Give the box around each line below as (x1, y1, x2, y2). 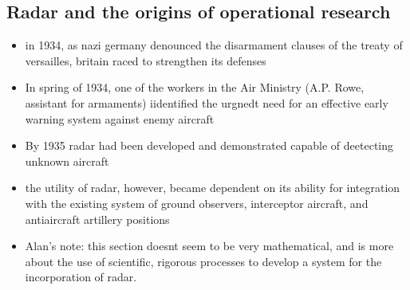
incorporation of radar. (25, 268, 137, 285)
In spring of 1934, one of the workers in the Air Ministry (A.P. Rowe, (25, 79, 365, 96)
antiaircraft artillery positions (25, 210, 170, 227)
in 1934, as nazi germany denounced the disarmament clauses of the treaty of (25, 37, 403, 53)
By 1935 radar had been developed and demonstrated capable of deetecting (25, 137, 394, 154)
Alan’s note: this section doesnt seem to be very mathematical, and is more (25, 237, 394, 254)
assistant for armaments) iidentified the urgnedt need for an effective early (25, 94, 388, 111)
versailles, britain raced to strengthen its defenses (25, 52, 266, 69)
